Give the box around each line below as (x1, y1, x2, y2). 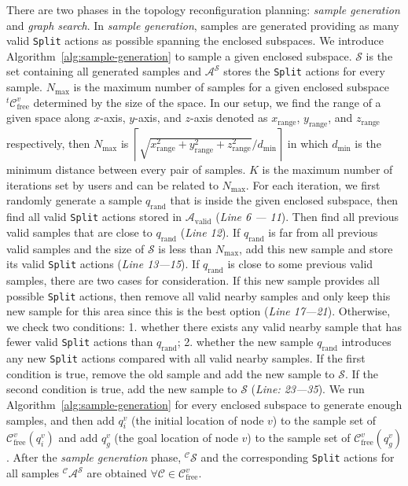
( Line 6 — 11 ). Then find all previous (215, 208, 399, 225)
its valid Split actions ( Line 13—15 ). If (6, 256, 200, 272)
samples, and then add (6, 411, 115, 428)
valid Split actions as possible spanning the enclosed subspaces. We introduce (6, 32, 384, 49)
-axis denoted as (189, 109, 268, 126)
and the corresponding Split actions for (200, 449, 395, 466)
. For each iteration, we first (245, 176, 380, 193)
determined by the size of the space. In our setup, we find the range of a (33, 94, 381, 110)
